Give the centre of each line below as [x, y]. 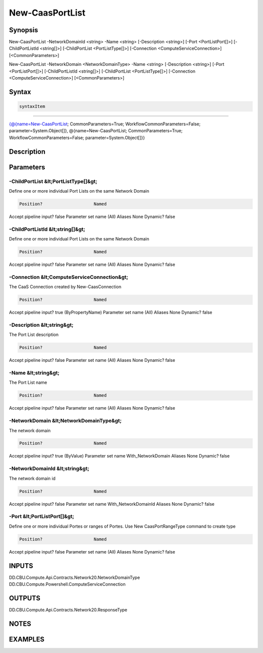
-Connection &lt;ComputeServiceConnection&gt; [69, 277]
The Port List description [34, 335]
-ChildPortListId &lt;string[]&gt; [47, 229]
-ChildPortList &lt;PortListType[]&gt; [53, 181]
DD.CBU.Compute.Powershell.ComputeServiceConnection [67, 584]
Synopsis [24, 30]
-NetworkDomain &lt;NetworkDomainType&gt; [65, 421]
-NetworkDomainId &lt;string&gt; [49, 469]
